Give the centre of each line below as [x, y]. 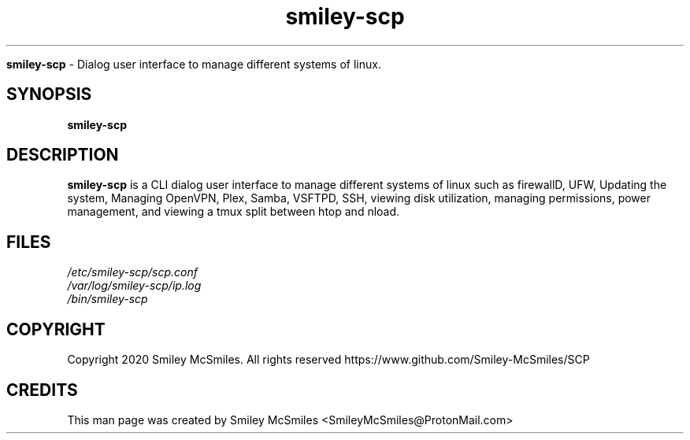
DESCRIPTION [63, 155]
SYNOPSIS [49, 94]
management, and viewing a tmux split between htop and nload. [234, 212]
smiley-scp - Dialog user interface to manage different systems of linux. [194, 64]
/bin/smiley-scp [108, 299]
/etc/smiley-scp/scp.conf [132, 272]
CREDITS [42, 390]
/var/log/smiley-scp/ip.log [134, 286]
